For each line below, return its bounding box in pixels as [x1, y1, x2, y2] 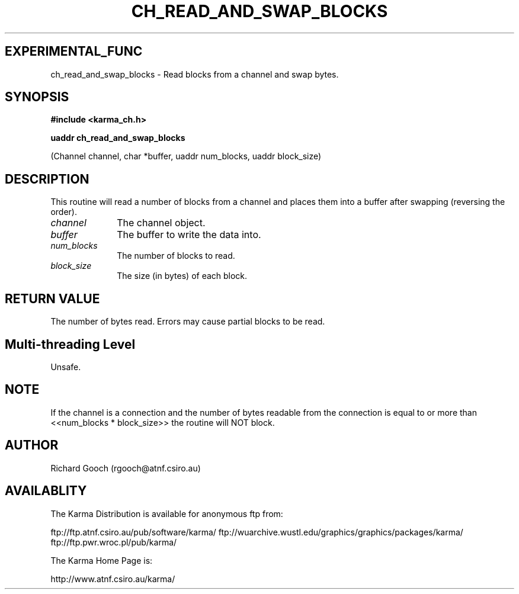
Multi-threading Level [5, 336, 136, 352]
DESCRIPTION [5, 171, 89, 187]
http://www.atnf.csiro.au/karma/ [50, 573, 175, 584]
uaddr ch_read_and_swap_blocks [50, 133, 185, 143]
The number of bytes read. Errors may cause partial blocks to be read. [50, 316, 325, 327]
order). [50, 207, 77, 217]
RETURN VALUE [5, 291, 100, 306]
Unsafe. [50, 361, 81, 372]
